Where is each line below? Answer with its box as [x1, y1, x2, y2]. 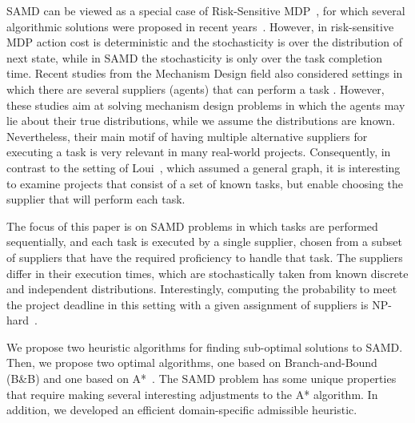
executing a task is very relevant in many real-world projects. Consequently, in [6, 143, 391, 160]
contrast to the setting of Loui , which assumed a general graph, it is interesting [6, 159, 401, 175]
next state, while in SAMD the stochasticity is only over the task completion [6, 49, 382, 66]
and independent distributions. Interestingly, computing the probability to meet [6, 280, 397, 297]
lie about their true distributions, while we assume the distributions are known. [6, 112, 396, 129]
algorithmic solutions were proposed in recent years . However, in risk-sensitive [6, 18, 394, 34]
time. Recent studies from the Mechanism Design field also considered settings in [6, 65, 403, 82]
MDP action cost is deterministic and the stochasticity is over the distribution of [6, 34, 402, 50]
